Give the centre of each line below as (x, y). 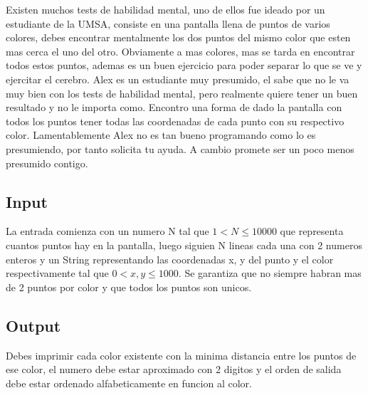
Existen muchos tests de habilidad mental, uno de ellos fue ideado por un (165, 9)
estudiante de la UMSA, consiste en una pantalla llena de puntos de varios (168, 23)
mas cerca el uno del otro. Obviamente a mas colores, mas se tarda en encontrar (180, 51)
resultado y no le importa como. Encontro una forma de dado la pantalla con (174, 107)
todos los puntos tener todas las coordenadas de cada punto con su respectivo (175, 121)
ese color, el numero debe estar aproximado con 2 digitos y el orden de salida (174, 369)
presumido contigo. (47, 163)
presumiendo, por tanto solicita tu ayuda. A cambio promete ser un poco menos (180, 148)
